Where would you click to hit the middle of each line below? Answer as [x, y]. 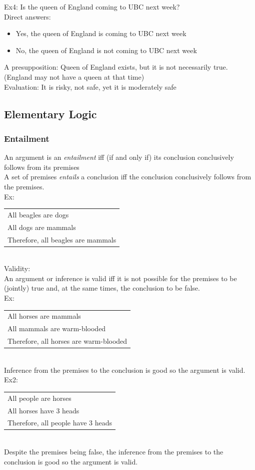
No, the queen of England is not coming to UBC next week [106, 50]
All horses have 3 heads [43, 410]
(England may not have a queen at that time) [74, 76]
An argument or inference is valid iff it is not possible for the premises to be [120, 278]
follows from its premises [42, 167]
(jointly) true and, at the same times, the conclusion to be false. [102, 288]
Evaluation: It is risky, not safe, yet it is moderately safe [90, 86]
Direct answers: [27, 16]
